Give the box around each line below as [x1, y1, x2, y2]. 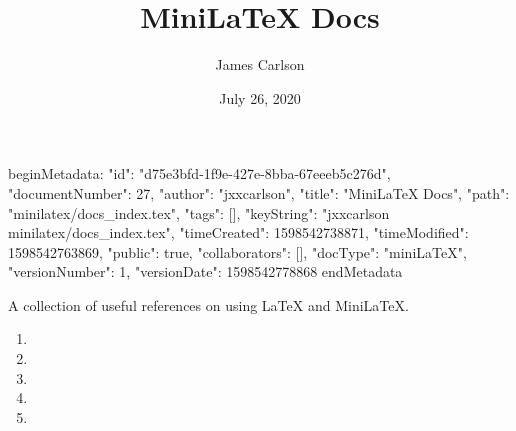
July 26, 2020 [219, 87, 301, 108]
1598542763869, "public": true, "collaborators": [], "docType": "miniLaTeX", [8, 241, 467, 262]
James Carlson [215, 54, 305, 75]
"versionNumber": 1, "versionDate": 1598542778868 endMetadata [8, 261, 403, 282]
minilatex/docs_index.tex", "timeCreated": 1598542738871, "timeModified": [8, 222, 469, 243]
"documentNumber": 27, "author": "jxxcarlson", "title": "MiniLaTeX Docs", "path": [8, 182, 510, 203]
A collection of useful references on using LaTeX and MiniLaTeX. [8, 294, 409, 315]
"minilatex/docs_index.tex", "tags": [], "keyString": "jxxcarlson [8, 202, 390, 223]
